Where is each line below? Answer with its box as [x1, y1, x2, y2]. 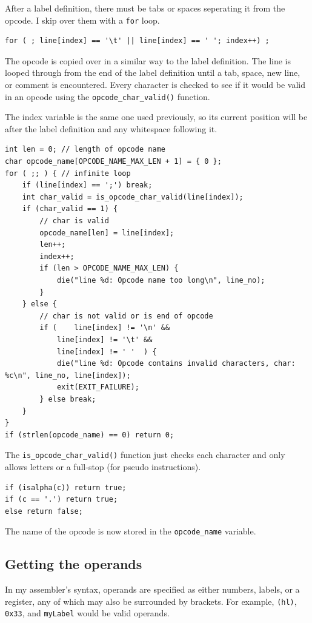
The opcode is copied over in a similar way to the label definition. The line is [5, 54, 291, 67]
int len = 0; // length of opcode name [5, 145, 165, 154]
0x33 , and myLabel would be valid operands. [5, 607, 170, 619]
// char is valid [39, 217, 109, 226]
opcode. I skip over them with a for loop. [5, 13, 160, 26]
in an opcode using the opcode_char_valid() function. [5, 90, 210, 103]
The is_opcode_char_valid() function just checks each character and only [5, 448, 285, 461]
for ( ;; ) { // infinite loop [5, 169, 131, 178]
